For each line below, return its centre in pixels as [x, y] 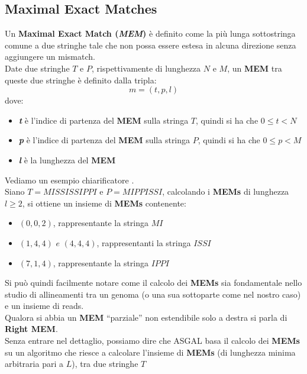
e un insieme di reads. [44, 306]
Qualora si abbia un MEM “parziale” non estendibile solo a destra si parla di [146, 317]
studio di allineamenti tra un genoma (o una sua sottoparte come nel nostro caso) [153, 294]
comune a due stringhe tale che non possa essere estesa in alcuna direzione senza [151, 45]
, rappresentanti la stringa [144, 242]
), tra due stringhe [105, 364]
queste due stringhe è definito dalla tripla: [81, 80]
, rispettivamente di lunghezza [146, 68]
